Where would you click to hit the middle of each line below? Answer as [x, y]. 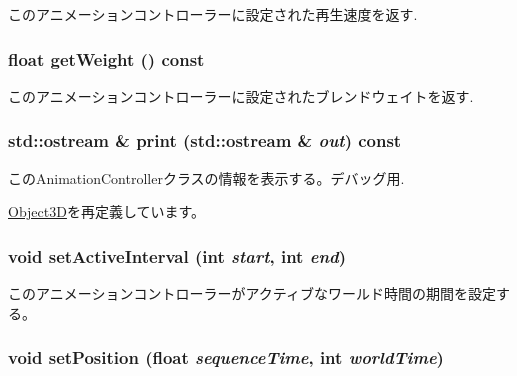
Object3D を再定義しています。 [107, 211]
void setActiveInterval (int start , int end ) [177, 255]
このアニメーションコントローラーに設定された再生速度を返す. [213, 14]
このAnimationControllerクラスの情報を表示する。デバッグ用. [206, 177]
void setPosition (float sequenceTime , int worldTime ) [226, 357]
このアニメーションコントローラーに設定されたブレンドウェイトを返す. [241, 95]
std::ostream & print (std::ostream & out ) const [205, 140]
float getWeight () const [106, 58]
